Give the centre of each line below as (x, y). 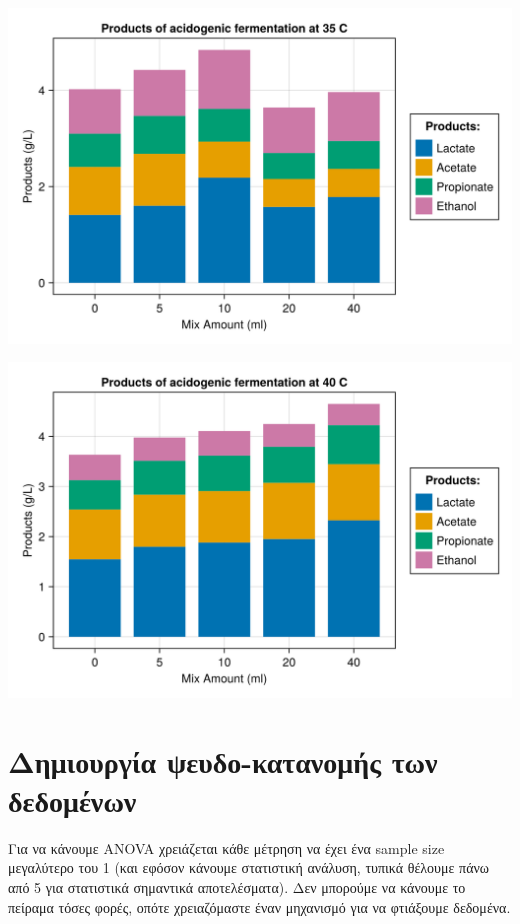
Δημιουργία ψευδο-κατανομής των (223, 760)
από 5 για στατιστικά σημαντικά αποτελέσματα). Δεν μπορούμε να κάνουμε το (237, 887)
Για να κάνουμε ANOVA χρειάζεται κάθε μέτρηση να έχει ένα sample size (226, 847)
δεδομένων (72, 799)
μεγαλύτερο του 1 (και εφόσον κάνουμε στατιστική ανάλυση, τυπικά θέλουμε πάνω (249, 867)
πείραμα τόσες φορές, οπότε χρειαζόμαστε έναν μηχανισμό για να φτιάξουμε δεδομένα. (259, 906)
